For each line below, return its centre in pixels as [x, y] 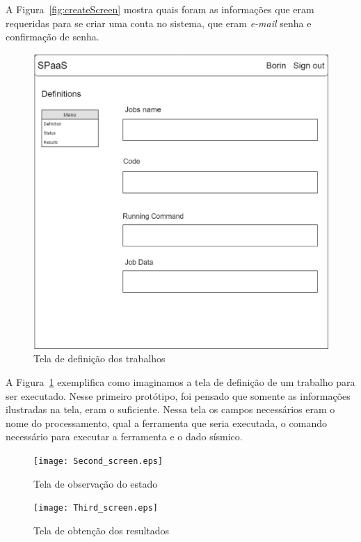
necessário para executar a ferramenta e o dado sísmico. [124, 436]
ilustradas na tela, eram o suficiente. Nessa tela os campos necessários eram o [170, 409]
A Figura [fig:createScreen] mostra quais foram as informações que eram [160, 9]
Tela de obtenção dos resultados [102, 530]
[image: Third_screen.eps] [96, 508]
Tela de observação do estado [96, 483]
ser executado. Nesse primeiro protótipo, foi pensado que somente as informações [178, 395]
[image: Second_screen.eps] [98, 461]
